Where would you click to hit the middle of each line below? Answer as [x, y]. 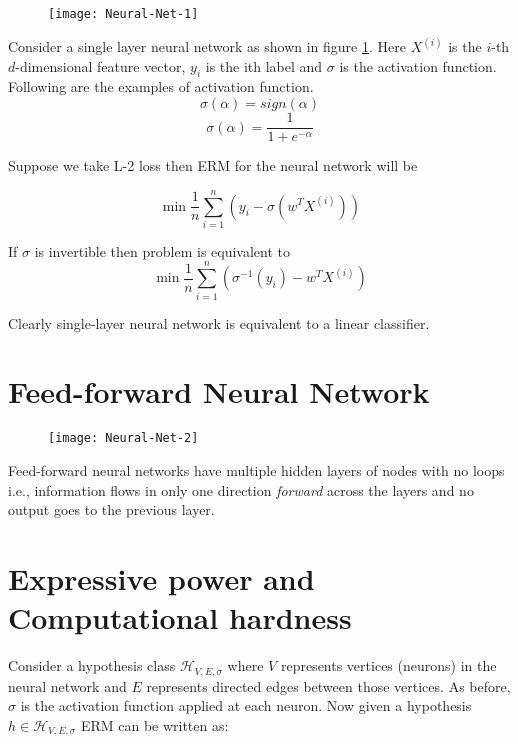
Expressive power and [161, 577]
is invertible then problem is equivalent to [162, 250]
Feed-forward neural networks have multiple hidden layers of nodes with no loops [256, 469]
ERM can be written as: [154, 724]
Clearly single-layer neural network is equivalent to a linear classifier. [219, 322]
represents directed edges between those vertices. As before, [328, 685]
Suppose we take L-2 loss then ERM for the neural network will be [213, 165]
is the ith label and [264, 65]
